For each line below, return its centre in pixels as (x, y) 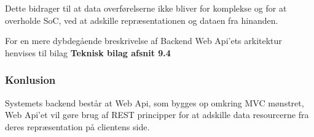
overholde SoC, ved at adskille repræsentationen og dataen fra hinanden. (142, 20)
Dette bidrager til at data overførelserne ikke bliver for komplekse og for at (146, 8)
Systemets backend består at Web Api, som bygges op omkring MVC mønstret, (155, 102)
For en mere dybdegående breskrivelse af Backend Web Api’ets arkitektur (143, 41)
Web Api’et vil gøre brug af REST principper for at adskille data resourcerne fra (157, 115)
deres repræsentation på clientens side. (77, 126)
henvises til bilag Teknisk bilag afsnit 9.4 (88, 52)
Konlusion (30, 80)
